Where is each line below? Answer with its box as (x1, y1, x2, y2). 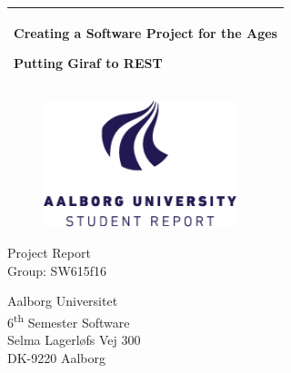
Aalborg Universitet (7, 291, 118, 310)
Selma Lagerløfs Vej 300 (7, 329, 141, 348)
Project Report (7, 242, 91, 261)
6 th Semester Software (7, 309, 130, 331)
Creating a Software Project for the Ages (14, 23, 277, 42)
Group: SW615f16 (7, 260, 107, 280)
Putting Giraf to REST (14, 54, 163, 73)
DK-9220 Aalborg (7, 348, 105, 367)
